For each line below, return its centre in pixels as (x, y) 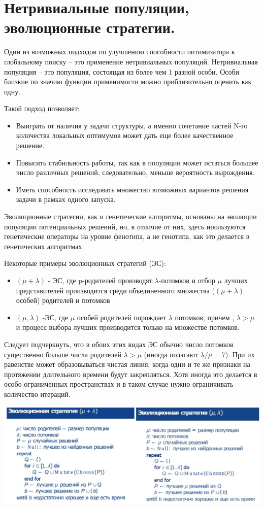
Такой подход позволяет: (42, 108)
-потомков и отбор (187, 280)
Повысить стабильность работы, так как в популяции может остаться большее (137, 162)
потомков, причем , (205, 317)
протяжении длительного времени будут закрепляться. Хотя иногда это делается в (131, 374)
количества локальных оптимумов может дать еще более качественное (125, 135)
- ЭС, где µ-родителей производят (100, 280)
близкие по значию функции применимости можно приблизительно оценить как (128, 81)
